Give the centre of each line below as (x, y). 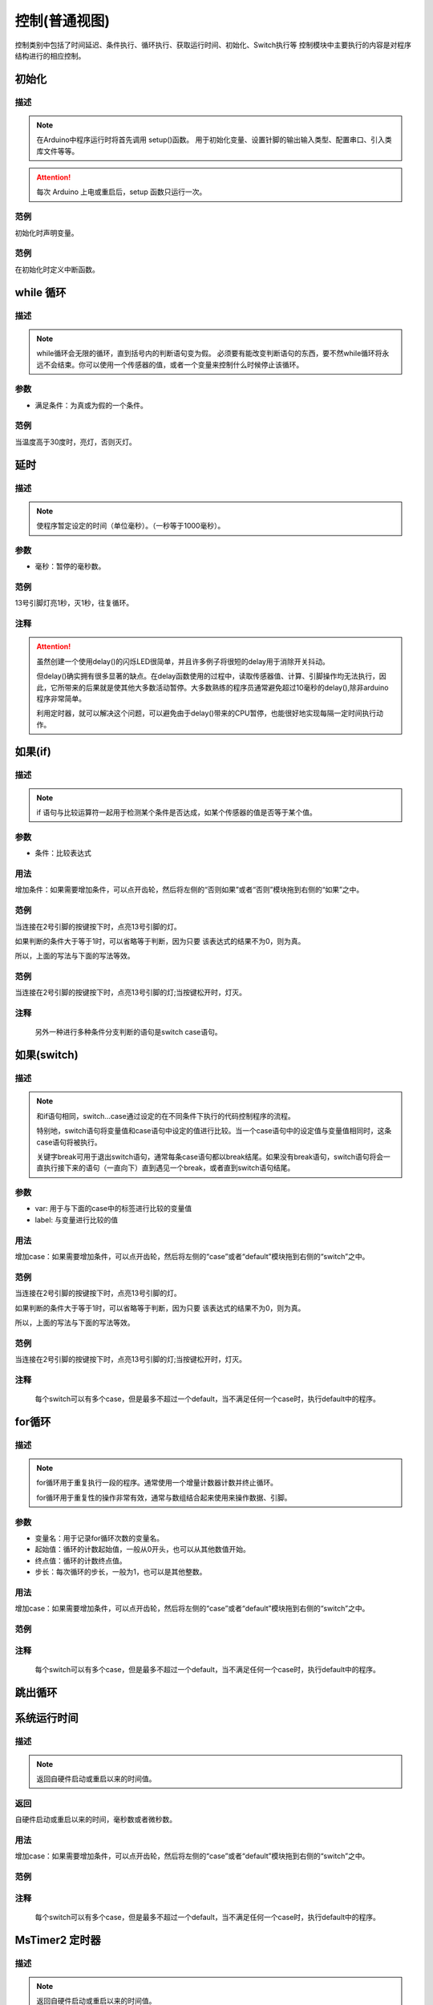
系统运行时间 (47, 1717)
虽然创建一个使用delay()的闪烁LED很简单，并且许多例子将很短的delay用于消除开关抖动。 (183, 661)
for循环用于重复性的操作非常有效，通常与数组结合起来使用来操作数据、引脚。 (164, 1497)
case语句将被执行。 (69, 1142)
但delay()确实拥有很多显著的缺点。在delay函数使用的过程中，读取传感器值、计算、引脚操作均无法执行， (208, 676)
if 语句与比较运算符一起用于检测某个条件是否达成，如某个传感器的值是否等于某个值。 (176, 812)
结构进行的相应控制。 (50, 55)
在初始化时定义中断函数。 (57, 269)
